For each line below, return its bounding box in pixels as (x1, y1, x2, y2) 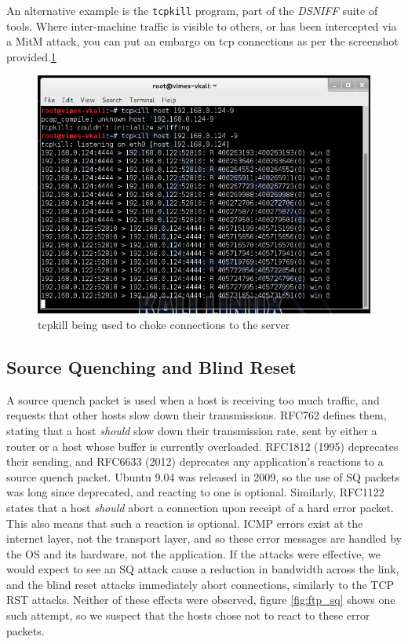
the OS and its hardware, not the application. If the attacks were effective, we (6, 545, 381, 562)
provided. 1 (6, 48, 56, 64)
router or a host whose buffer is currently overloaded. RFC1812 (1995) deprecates (6, 437, 399, 454)
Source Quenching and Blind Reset (6, 354, 297, 379)
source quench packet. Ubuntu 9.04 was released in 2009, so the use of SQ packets (6, 468, 400, 485)
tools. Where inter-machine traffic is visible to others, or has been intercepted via (6, 17, 397, 34)
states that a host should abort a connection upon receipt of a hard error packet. (6, 499, 394, 515)
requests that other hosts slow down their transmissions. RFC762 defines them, (6, 407, 387, 423)
